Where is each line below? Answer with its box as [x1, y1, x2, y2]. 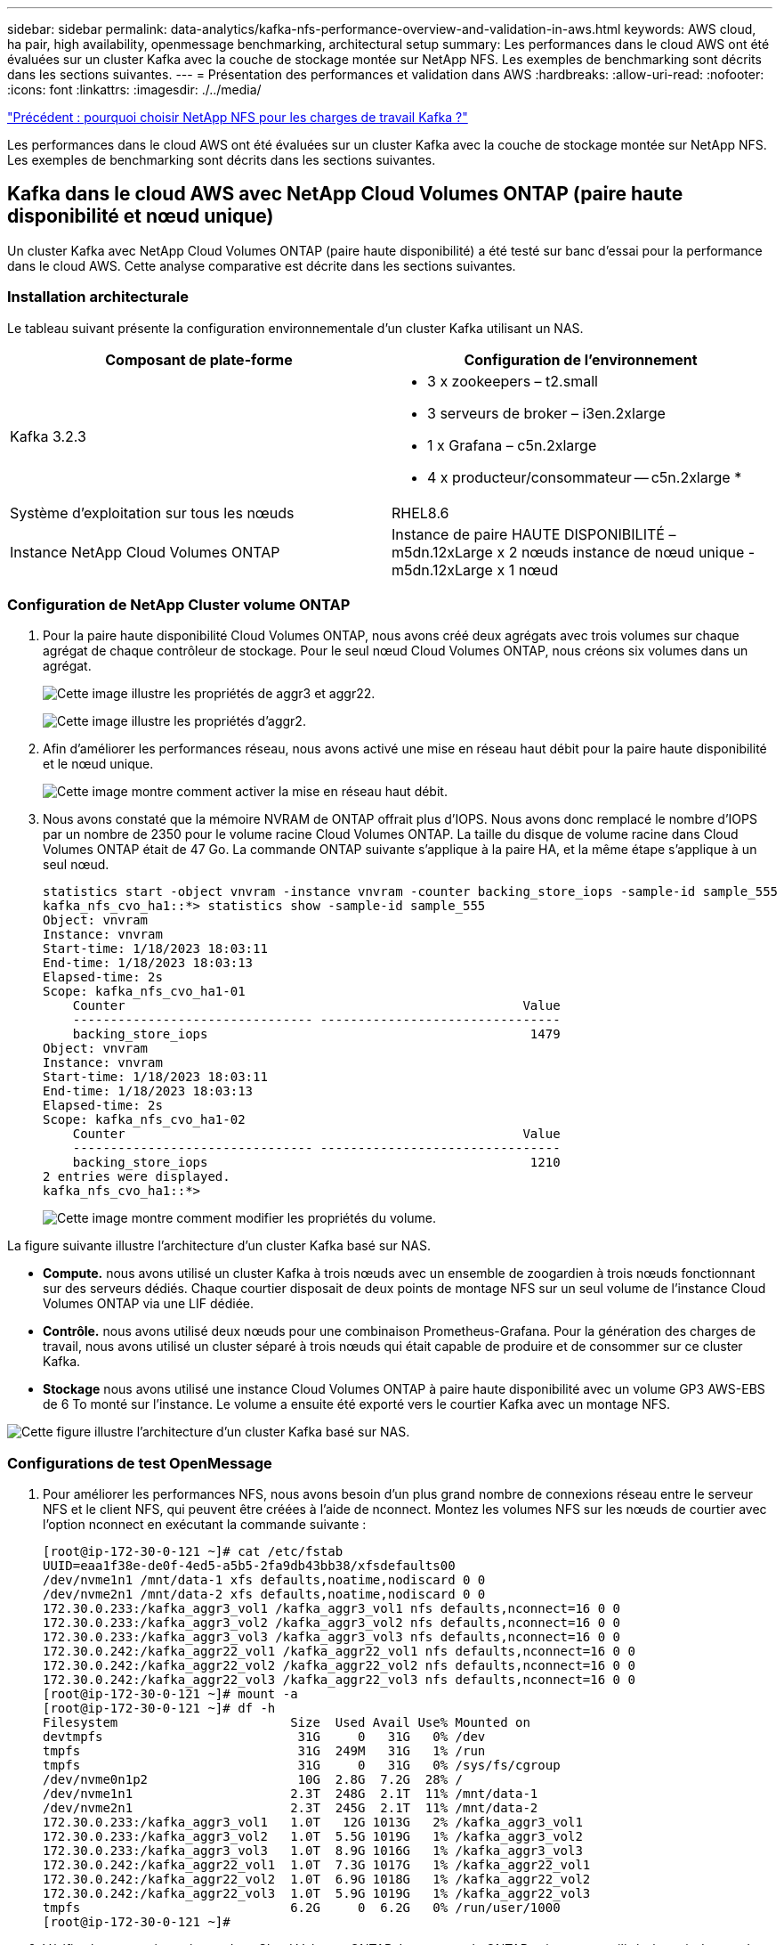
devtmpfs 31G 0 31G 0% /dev [43, 1729, 486, 1745]
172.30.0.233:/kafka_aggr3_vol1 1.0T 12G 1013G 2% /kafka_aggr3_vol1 [43, 1815, 583, 1830]
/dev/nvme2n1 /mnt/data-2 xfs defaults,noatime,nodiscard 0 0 [43, 1587, 486, 1602]
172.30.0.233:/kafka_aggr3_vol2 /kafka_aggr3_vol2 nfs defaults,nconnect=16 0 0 [43, 1615, 621, 1631]
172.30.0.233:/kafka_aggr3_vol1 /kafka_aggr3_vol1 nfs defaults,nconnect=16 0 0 [43, 1601, 621, 1616]
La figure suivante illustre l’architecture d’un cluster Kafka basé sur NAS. [7, 1238, 431, 1254]
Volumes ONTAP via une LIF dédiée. [43, 1296, 255, 1312]
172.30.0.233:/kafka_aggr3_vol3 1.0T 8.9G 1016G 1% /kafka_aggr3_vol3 [43, 1843, 583, 1859]
